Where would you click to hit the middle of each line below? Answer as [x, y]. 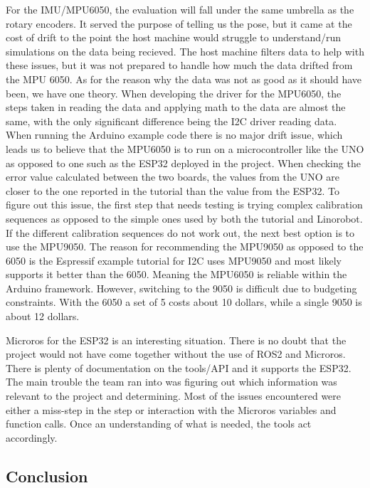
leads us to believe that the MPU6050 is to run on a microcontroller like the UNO [185, 148]
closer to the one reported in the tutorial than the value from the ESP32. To [173, 190]
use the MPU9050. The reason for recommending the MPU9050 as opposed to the [185, 246]
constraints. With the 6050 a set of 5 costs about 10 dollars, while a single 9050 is [184, 302]
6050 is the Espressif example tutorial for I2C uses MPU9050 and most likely [174, 260]
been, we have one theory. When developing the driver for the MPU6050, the [174, 93]
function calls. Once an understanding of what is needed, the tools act [159, 424]
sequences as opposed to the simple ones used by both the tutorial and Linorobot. [184, 218]
